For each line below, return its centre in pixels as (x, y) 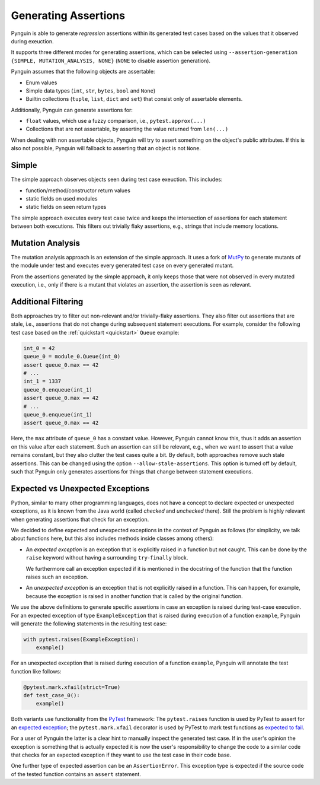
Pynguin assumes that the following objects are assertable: (83, 72)
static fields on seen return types (66, 207)
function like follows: (36, 671)
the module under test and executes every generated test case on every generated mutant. (122, 266)
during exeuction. (32, 41)
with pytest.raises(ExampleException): (81, 639)
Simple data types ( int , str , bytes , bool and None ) (91, 90)
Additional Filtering (47, 302)
